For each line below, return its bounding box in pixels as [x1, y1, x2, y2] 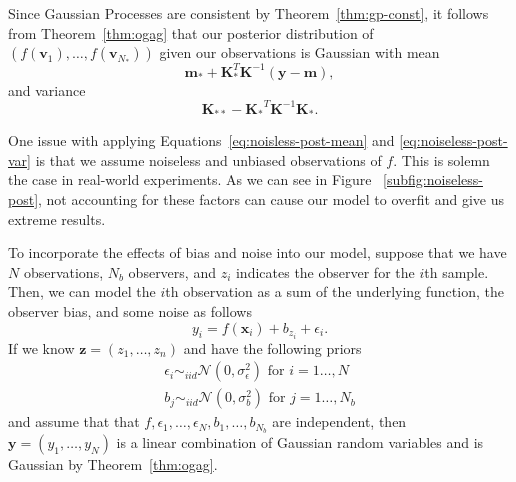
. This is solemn [393, 149, 490, 170]
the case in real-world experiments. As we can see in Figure [8, 169, 372, 190]
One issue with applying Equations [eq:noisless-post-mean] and [8, 130, 395, 151]
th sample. [424, 261, 489, 282]
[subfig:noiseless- [383, 169, 483, 190]
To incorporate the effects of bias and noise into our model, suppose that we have [8, 242, 507, 263]
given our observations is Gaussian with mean [159, 42, 440, 63]
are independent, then [272, 411, 407, 432]
